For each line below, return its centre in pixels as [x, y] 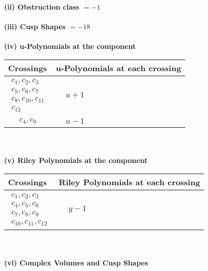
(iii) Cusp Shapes [35, 26]
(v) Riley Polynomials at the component [76, 160]
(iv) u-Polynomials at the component [70, 46]
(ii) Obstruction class [42, 7]
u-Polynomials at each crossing [118, 68]
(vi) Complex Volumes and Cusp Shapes [76, 262]
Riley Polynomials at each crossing [130, 182]
